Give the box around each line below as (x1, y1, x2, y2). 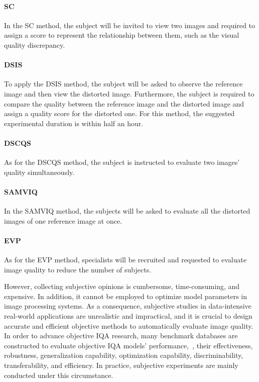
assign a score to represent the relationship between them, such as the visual (4, 30, 239, 40)
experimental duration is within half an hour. (4, 118, 144, 128)
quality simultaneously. (4, 166, 75, 177)
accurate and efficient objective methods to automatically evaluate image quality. (4, 320, 253, 331)
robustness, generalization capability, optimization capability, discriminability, (4, 350, 243, 360)
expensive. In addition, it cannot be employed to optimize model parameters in (4, 291, 247, 301)
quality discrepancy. (4, 39, 65, 50)
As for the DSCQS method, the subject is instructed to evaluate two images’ (4, 157, 240, 167)
